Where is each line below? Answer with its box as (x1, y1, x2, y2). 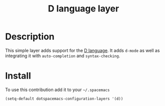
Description (5, 31, 55, 42)
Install (5, 70, 31, 82)
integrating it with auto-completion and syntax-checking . (5, 53, 120, 59)
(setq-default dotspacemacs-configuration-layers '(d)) (5, 96, 123, 101)
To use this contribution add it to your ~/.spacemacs (5, 87, 110, 93)
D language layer (48, 3, 119, 14)
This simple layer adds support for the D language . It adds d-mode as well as (5, 47, 160, 53)
